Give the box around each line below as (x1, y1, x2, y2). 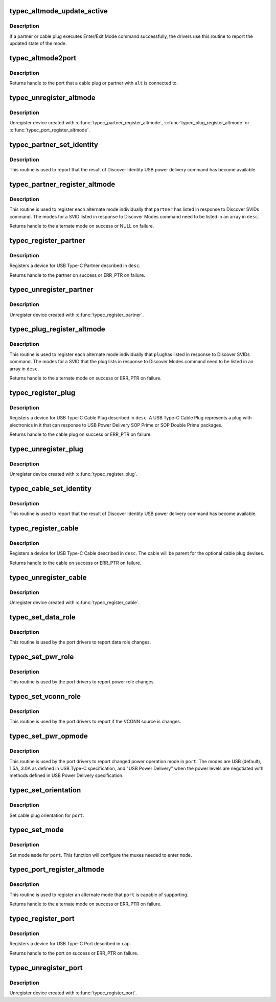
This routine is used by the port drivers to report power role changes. (9, 679, 155, 685)
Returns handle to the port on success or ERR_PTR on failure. (9, 950, 139, 956)
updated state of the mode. (9, 40, 67, 47)
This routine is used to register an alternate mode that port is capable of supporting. (9, 892, 189, 898)
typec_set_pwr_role (9, 652, 74, 661)
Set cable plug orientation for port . (9, 812, 84, 818)
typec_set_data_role (9, 613, 76, 621)
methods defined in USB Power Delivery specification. (9, 772, 124, 778)
